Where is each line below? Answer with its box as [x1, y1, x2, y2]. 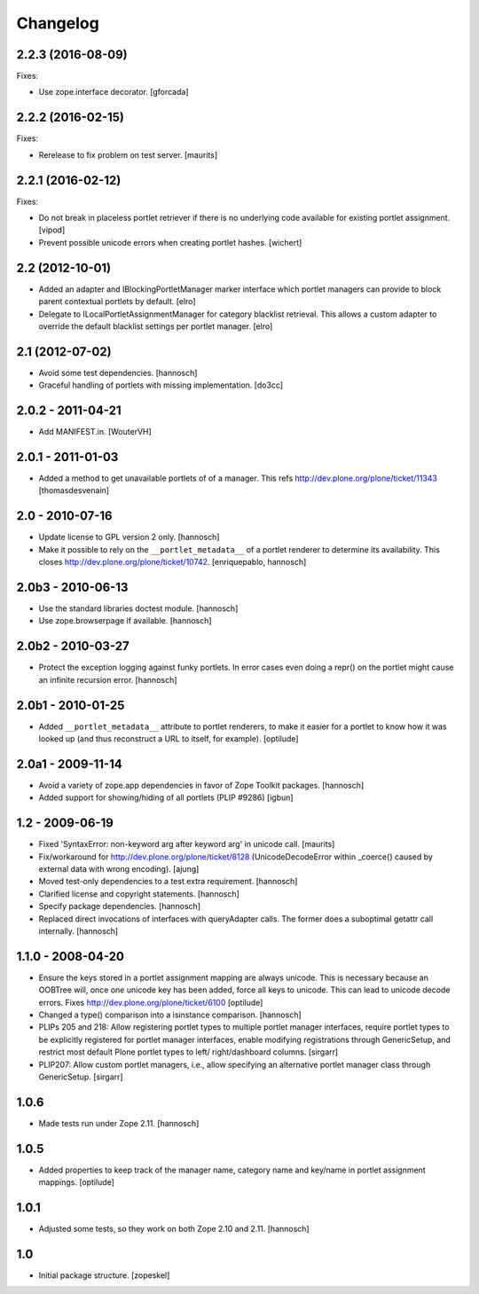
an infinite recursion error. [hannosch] [38, 674, 177, 685]
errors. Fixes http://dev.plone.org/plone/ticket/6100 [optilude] [38, 997, 263, 1008]
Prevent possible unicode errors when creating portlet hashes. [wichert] [38, 237, 302, 247]
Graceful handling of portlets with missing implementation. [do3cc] [38, 380, 284, 390]
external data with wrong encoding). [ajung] [38, 863, 200, 874]
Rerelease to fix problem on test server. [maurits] [38, 149, 217, 160]
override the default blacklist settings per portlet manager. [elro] [38, 320, 273, 332]
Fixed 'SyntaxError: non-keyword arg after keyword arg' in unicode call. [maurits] [38, 839, 335, 850]
